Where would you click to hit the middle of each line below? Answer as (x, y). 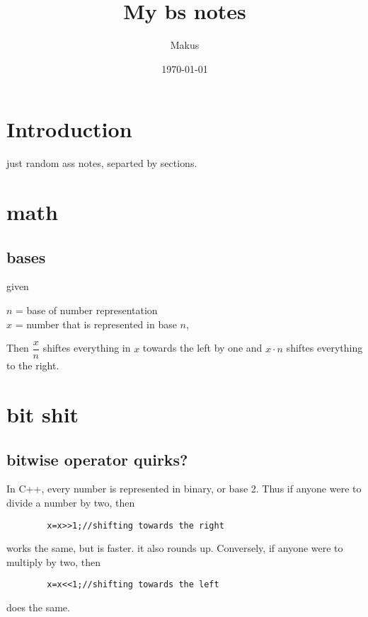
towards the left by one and (202, 348)
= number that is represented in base (96, 324)
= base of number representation (87, 310)
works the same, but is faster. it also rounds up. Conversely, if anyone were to (175, 548)
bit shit (43, 414)
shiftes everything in (87, 348)
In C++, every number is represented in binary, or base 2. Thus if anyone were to (184, 489)
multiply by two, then (54, 561)
